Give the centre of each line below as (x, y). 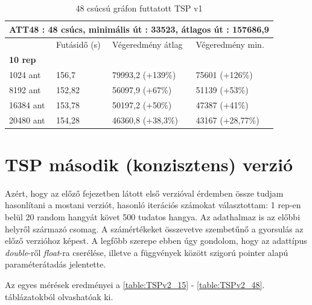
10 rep (23, 60)
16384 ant (27, 104)
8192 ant (25, 89)
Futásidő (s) (78, 44)
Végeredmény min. (230, 44)
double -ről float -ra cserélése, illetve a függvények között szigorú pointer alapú (147, 252)
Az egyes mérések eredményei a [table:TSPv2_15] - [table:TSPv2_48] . (135, 285)
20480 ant (27, 120)
